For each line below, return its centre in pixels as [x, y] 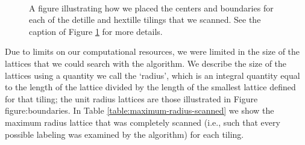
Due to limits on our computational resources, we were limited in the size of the [152, 51]
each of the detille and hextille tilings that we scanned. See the [145, 20]
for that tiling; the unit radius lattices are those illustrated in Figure [131, 98]
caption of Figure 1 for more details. [96, 31]
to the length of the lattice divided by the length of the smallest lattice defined [150, 87]
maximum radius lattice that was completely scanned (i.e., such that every [143, 122]
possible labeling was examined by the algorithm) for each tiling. [124, 134]
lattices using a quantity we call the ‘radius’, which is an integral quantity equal [152, 75]
